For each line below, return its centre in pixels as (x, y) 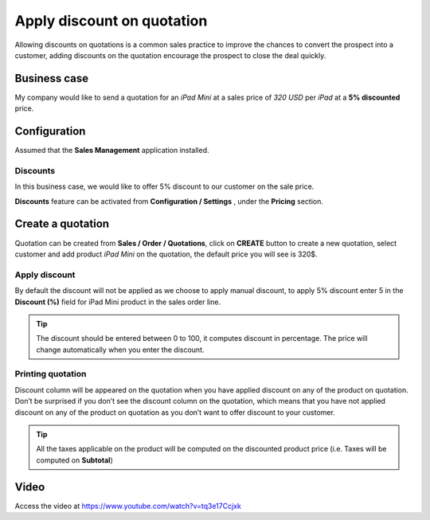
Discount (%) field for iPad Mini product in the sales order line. (118, 302)
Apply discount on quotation (111, 21)
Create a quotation (62, 224)
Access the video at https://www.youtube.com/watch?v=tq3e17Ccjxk (128, 506)
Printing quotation (51, 374)
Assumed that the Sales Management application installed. (112, 151)
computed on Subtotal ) (74, 460)
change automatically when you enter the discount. (120, 350)
